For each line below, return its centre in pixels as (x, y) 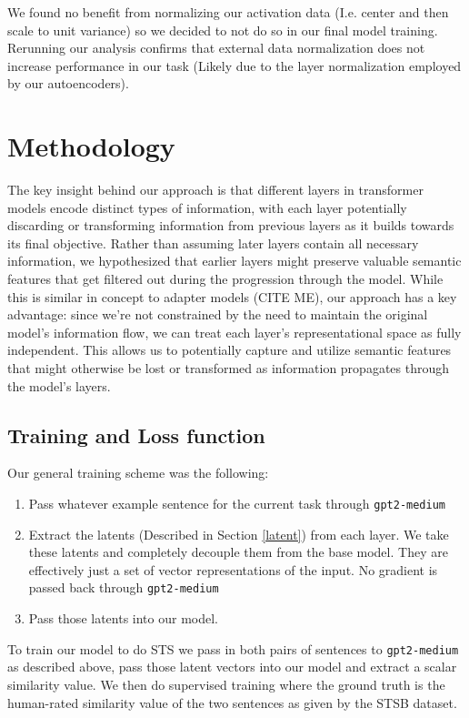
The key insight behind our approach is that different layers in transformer (215, 190)
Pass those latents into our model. (123, 618)
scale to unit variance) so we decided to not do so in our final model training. (223, 30)
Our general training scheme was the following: (138, 473)
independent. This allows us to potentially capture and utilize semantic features (230, 350)
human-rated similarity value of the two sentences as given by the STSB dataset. (232, 702)
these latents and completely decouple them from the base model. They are (238, 552)
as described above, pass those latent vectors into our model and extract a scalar (232, 667)
